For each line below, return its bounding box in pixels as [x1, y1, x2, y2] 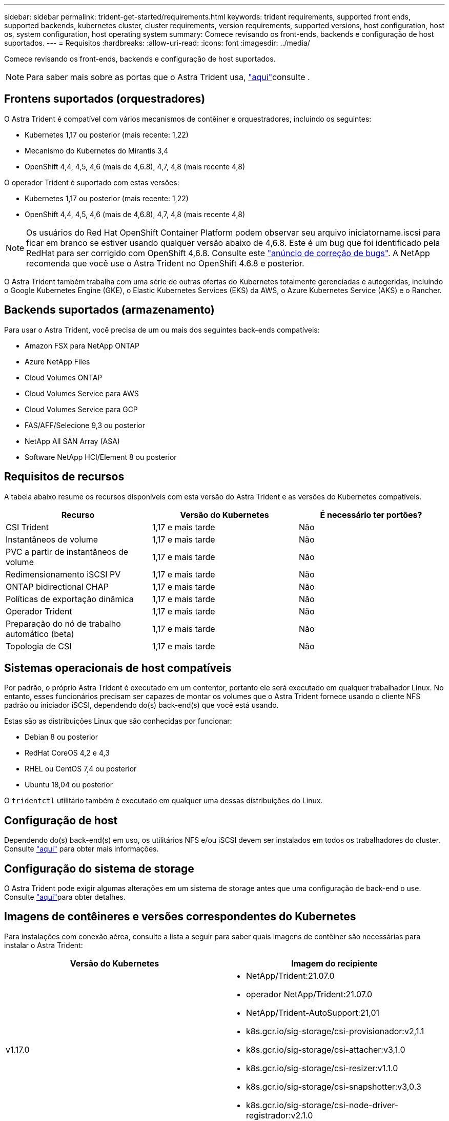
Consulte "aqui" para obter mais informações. [4, 844, 159, 854]
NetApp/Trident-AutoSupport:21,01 [246, 1007, 380, 1018]
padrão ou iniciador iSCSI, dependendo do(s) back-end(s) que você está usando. [4, 701, 279, 710]
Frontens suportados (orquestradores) [4, 92, 206, 106]
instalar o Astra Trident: [4, 940, 83, 950]
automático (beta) [6, 628, 74, 639]
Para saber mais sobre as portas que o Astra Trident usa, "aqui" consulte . [26, 72, 310, 82]
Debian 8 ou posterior [25, 732, 98, 742]
